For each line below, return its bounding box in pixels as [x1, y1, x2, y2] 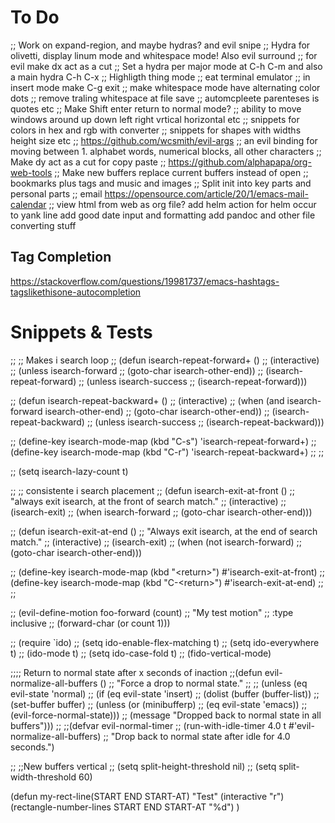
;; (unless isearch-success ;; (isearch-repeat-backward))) [86, 416, 325, 428]
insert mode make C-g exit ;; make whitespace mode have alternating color [10, 81, 321, 93]
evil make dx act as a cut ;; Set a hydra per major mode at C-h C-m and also [10, 60, 323, 72]
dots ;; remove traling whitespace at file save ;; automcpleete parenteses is [10, 92, 320, 104]
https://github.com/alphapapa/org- [168, 156, 312, 168]
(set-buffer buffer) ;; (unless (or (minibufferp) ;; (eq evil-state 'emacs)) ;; [10, 698, 308, 710]
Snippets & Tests [10, 321, 153, 343]
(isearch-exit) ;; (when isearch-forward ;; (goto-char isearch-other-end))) [10, 506, 313, 518]
